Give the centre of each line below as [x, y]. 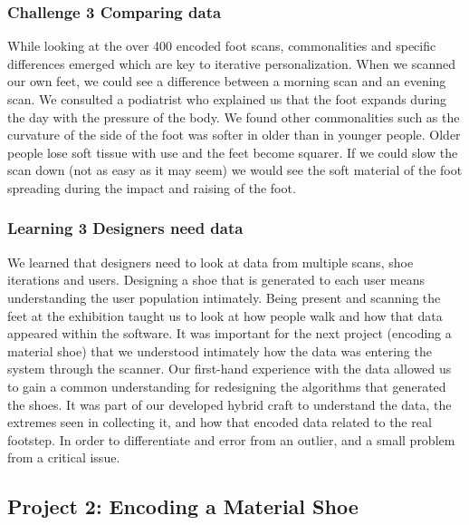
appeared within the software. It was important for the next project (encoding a [230, 333]
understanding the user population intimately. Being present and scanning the [224, 297]
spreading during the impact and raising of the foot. [152, 187]
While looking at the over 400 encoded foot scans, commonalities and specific [222, 46]
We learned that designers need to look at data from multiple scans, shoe [211, 262]
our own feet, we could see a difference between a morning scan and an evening [227, 81]
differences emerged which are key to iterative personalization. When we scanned [232, 63]
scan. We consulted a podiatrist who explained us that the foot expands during [227, 99]
